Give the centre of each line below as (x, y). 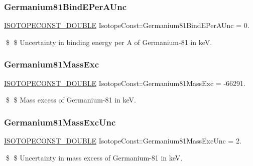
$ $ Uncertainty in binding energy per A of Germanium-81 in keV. (109, 42)
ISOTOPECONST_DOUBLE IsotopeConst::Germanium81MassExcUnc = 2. (123, 141)
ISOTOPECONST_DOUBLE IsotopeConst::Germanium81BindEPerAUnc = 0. (127, 25)
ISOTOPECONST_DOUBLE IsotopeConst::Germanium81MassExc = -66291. (125, 83)
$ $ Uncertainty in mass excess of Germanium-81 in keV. (94, 157)
